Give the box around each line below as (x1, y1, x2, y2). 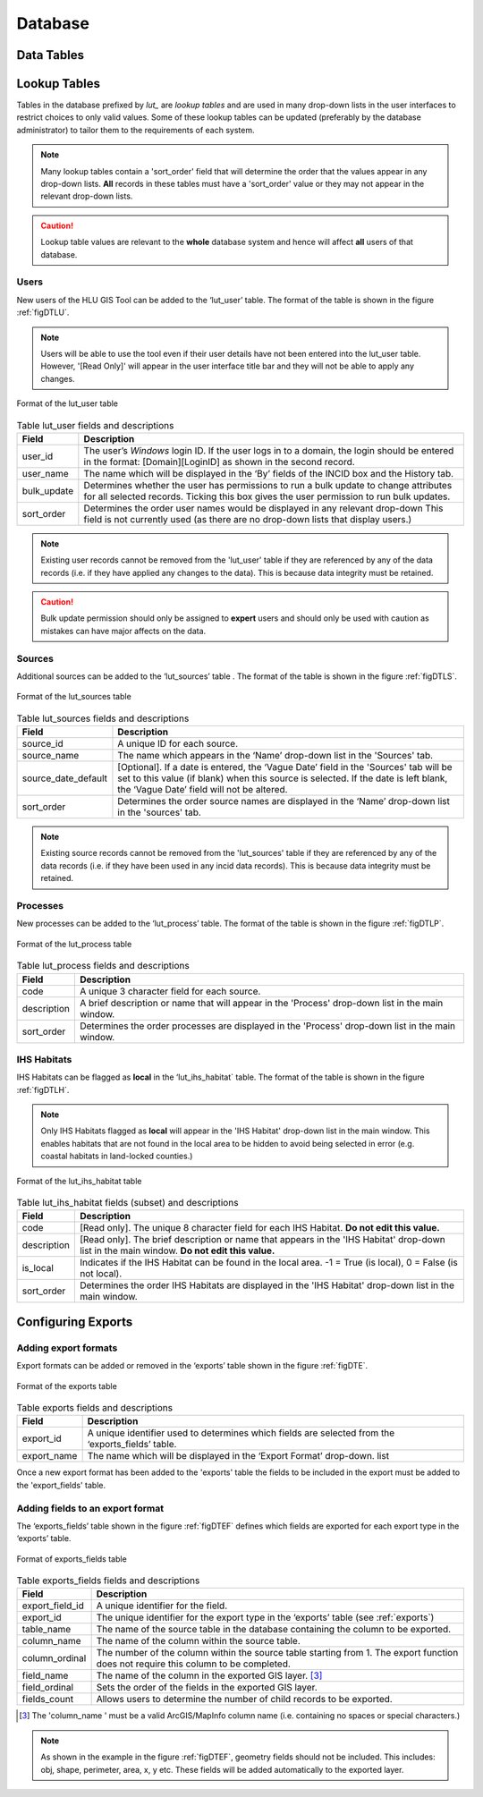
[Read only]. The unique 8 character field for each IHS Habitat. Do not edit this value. (79, 1222, 440, 1234)
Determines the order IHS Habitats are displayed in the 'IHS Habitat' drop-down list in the (79, 1279, 455, 1292)
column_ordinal (21, 1652, 87, 1665)
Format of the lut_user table (16, 398, 119, 409)
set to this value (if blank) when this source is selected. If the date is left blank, (117, 772, 448, 784)
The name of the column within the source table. (96, 1635, 301, 1648)
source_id (21, 738, 64, 750)
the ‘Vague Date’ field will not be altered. (117, 784, 288, 796)
